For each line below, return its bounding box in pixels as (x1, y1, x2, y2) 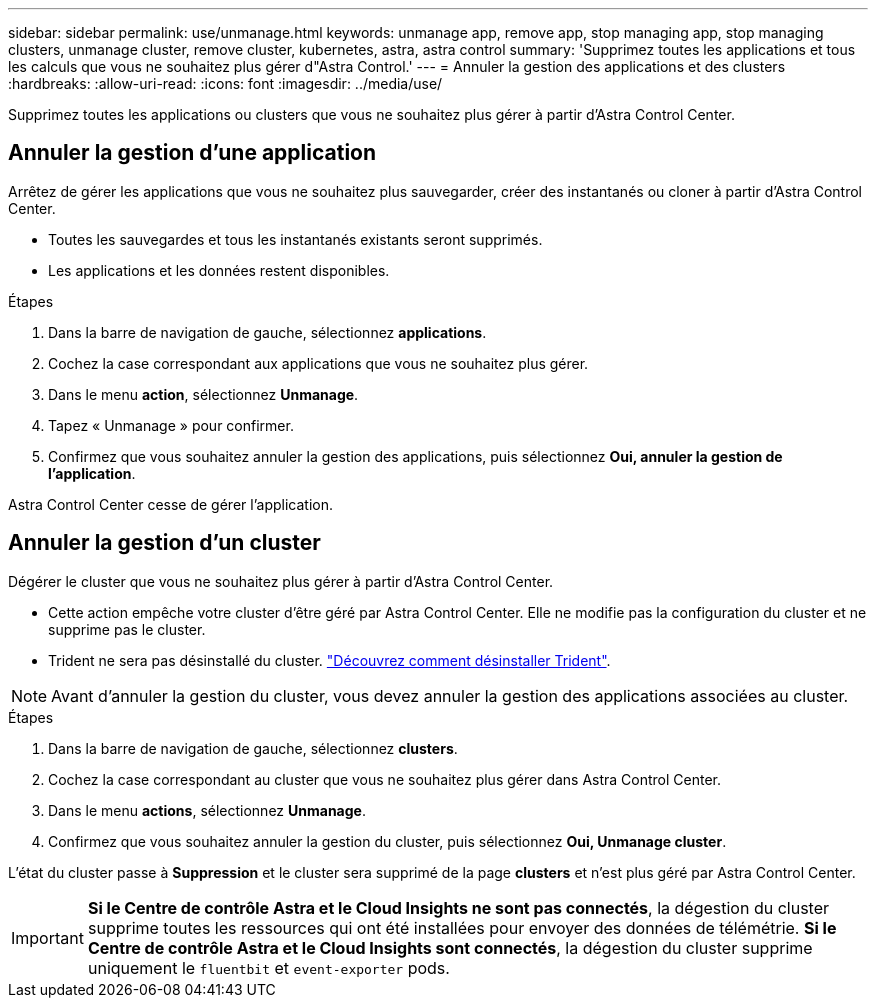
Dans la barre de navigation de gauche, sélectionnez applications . (48, 323, 487, 341)
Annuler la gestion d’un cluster (8, 530, 321, 556)
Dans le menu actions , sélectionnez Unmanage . (48, 801, 366, 819)
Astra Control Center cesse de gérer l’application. (8, 495, 333, 513)
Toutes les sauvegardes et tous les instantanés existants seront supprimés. (48, 230, 543, 248)
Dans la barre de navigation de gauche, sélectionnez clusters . (48, 739, 458, 757)
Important (11, 927, 84, 948)
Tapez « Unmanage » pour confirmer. (48, 416, 294, 434)
